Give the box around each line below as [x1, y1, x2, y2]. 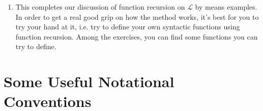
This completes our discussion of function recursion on [15, 2, 185, 12]
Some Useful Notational [4, 71, 174, 92]
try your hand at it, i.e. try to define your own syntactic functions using [15, 21, 240, 32]
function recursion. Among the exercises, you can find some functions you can [15, 31, 258, 42]
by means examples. [195, 2, 257, 12]
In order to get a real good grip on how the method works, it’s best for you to [15, 11, 259, 22]
